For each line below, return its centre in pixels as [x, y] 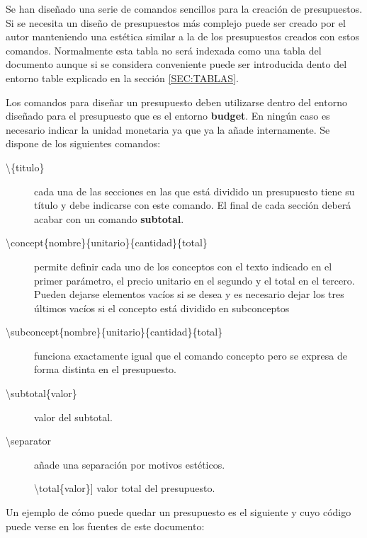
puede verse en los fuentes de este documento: [105, 526]
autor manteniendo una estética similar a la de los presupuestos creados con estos [182, 36]
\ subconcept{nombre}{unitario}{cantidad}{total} [114, 332]
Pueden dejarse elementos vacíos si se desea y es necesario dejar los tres [189, 294]
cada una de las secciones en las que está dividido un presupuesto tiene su [194, 191]
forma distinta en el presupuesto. [105, 369]
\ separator [28, 441]
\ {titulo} [25, 167]
